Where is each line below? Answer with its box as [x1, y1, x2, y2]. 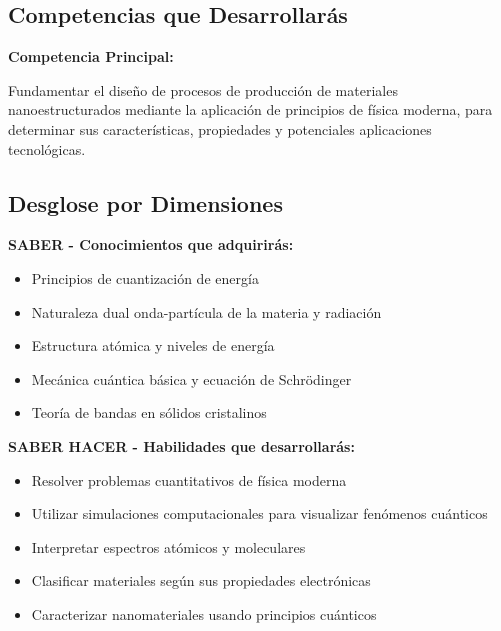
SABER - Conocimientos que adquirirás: [8, 234, 294, 255]
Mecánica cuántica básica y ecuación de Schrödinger [31, 368, 352, 389]
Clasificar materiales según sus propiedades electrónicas [31, 570, 371, 591]
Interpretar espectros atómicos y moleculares [31, 536, 306, 557]
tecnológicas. [8, 138, 86, 159]
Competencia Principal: [8, 46, 174, 67]
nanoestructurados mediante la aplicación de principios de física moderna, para [8, 99, 493, 120]
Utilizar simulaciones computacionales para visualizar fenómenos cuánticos [31, 503, 488, 524]
